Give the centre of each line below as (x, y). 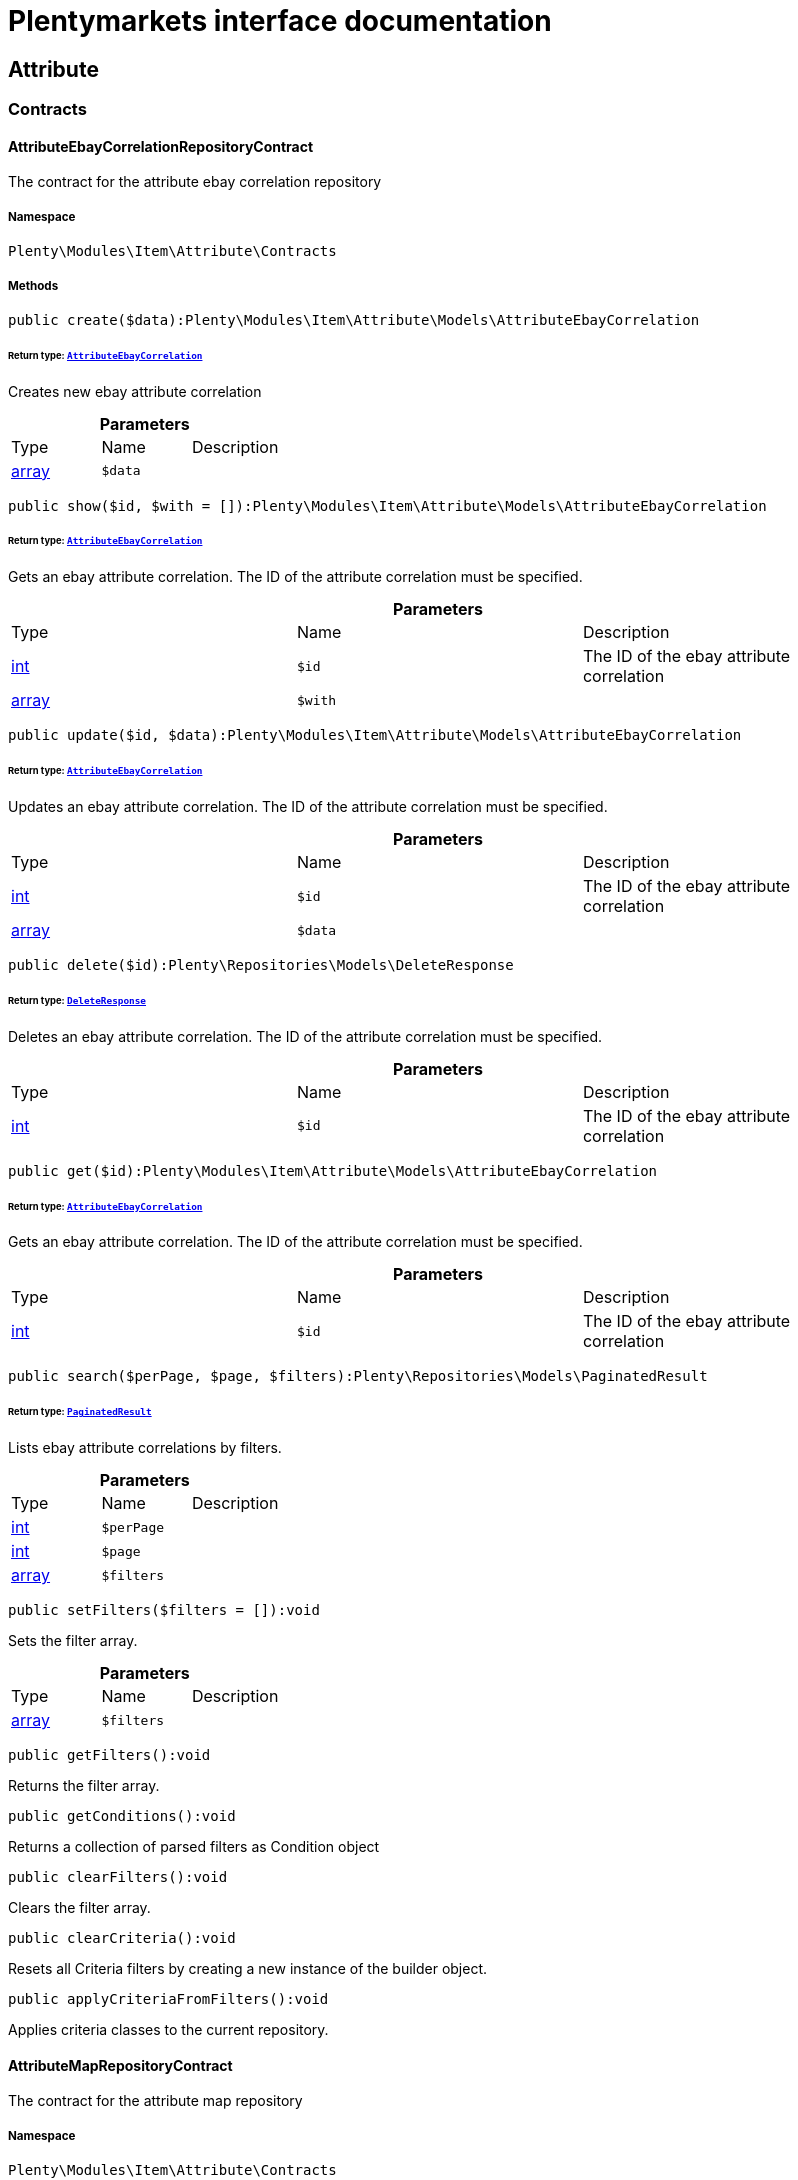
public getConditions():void (122, 1816)
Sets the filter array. (73, 1641)
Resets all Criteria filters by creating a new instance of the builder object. (248, 1969)
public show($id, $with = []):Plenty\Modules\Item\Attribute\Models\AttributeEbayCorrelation (387, 505)
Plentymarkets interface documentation (280, 21)
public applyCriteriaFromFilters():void (168, 1999)
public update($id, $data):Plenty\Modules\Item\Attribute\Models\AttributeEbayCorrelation (375, 735)
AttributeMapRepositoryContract (120, 2065)
